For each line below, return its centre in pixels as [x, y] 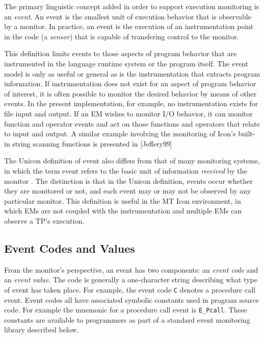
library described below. [42, 330]
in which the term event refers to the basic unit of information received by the [126, 170]
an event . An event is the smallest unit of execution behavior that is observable [128, 16]
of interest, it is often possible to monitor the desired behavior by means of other [130, 93]
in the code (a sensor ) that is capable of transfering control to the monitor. [122, 36]
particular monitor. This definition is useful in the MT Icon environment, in [123, 200]
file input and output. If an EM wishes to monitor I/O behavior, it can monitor [128, 113]
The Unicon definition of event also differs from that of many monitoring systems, [132, 161]
